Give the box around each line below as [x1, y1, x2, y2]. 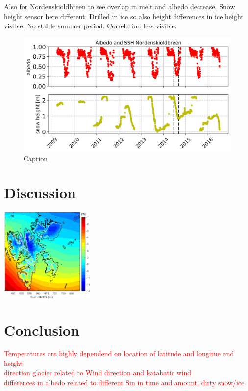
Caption [24, 154, 48, 164]
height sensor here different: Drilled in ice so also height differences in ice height [4, 11, 244, 21]
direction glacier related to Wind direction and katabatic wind [4, 367, 192, 378]
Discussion [4, 182, 76, 202]
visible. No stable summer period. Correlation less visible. [4, 21, 177, 31]
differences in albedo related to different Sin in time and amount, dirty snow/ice [4, 377, 245, 387]
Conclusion [4, 320, 80, 340]
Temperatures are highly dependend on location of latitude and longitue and [4, 348, 234, 359]
